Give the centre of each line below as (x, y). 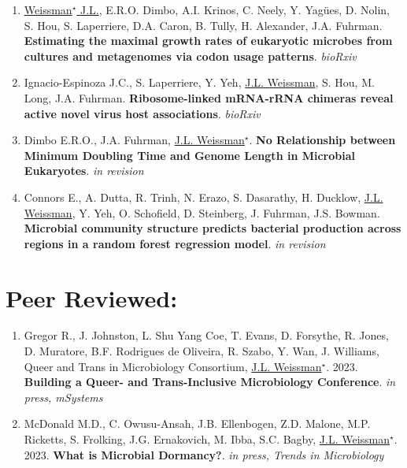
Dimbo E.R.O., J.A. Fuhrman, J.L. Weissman (134, 140)
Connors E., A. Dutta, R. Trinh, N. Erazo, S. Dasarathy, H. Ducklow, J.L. (203, 197)
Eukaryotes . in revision (84, 171)
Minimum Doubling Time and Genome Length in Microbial (190, 155)
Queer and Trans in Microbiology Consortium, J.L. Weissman (173, 366)
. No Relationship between (322, 140)
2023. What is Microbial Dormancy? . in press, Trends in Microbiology (204, 454)
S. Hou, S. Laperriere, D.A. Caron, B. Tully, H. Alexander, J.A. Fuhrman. (203, 25)
